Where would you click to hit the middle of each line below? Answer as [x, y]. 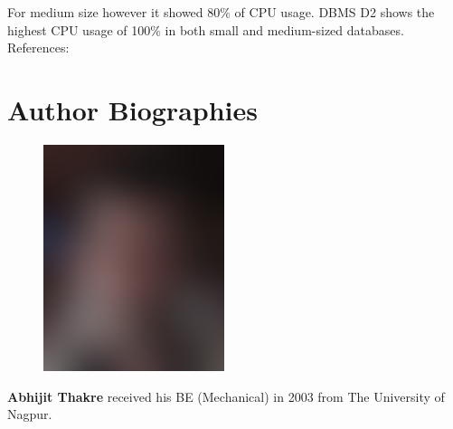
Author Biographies [132, 109]
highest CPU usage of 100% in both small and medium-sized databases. [206, 29]
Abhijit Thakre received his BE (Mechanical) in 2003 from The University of [226, 396]
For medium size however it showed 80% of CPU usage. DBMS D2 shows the [221, 12]
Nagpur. [30, 414]
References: [38, 48]
